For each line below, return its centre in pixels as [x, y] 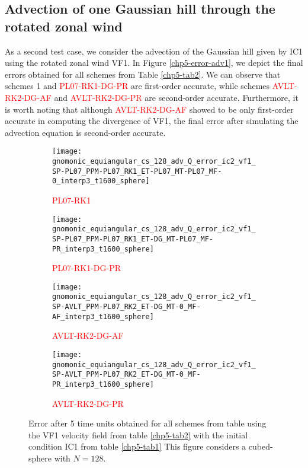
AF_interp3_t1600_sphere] [103, 316]
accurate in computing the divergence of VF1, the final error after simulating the [152, 121]
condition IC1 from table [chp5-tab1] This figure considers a [137, 446]
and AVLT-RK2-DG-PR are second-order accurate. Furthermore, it [176, 97]
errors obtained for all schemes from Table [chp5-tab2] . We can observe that [143, 74]
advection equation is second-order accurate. [85, 132]
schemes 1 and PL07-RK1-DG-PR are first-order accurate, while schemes [137, 86]
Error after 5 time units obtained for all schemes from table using [147, 423]
